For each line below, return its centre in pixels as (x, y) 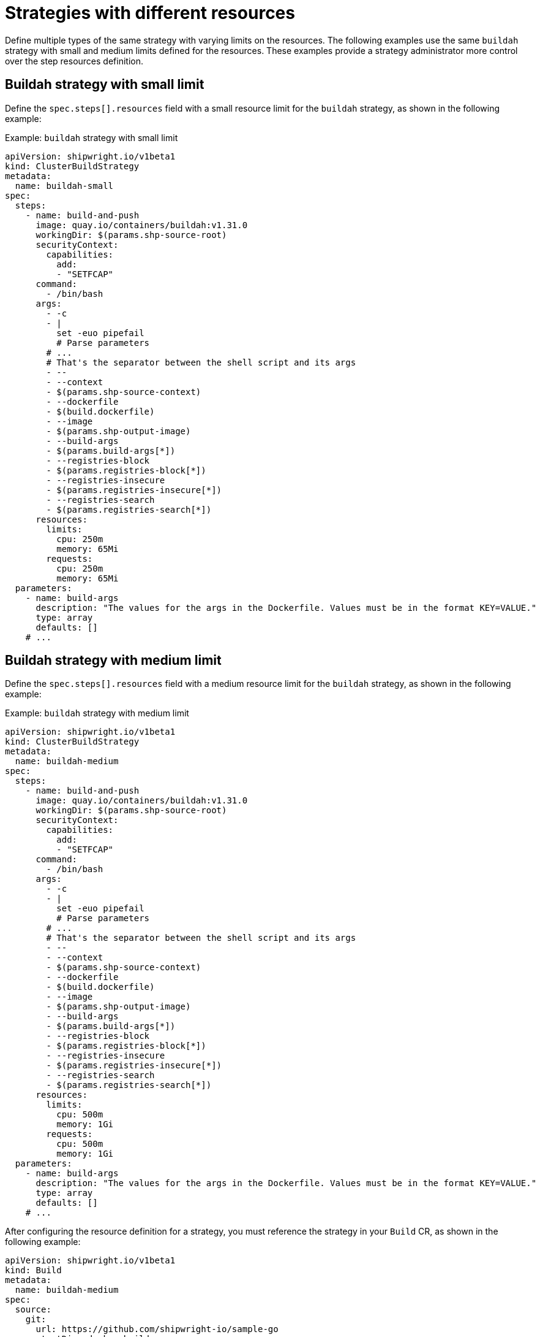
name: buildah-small (64, 186)
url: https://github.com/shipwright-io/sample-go (157, 1329)
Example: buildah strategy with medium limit (97, 713)
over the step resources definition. (74, 61)
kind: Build (33, 1270)
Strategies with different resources (150, 13)
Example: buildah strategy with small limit (92, 137)
